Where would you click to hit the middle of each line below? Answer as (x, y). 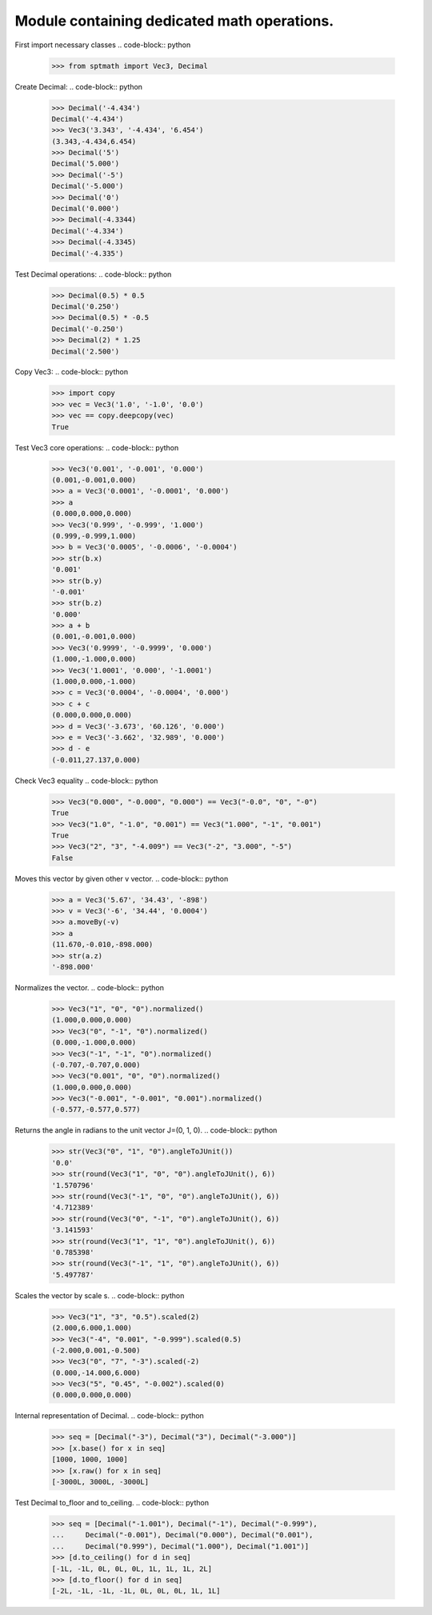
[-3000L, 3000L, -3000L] (100, 1481)
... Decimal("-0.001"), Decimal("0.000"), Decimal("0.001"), (182, 1535)
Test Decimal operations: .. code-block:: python (93, 274)
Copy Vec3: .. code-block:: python (71, 372)
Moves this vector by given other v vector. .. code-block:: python (122, 878)
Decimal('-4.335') (88, 253)
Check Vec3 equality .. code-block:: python (86, 781)
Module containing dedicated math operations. (174, 21)
